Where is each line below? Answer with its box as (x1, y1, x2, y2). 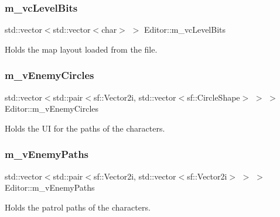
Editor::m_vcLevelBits (144, 23, 226, 36)
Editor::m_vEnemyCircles (5, 102, 99, 115)
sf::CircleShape (187, 91, 240, 103)
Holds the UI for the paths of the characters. (5, 122, 165, 134)
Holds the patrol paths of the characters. (5, 201, 151, 213)
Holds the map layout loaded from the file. (5, 43, 158, 55)
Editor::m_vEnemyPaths (5, 181, 95, 194)
